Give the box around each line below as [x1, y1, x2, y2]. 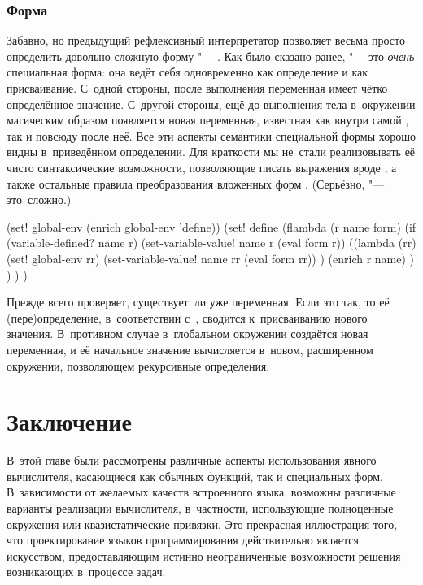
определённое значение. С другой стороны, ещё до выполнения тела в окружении [7, 95, 416, 112]
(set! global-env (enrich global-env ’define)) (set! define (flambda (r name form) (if [7, 218, 416, 235]
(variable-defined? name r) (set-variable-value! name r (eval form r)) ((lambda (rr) [7, 234, 416, 251]
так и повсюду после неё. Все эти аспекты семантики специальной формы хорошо [7, 127, 416, 144]
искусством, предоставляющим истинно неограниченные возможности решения [7, 547, 401, 564]
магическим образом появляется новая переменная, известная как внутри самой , [7, 111, 409, 128]
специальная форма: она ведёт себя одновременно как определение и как [7, 63, 368, 80]
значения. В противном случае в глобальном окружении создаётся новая [7, 325, 368, 342]
